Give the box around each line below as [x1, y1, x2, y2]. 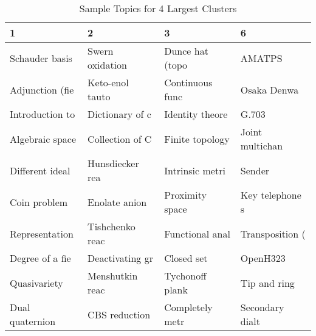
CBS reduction [88, 307, 151, 321]
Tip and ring [240, 275, 295, 290]
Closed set [164, 251, 208, 265]
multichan [240, 139, 283, 153]
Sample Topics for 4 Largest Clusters [79, 1, 237, 15]
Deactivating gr [88, 251, 153, 265]
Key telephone [240, 188, 301, 202]
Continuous [164, 75, 213, 89]
